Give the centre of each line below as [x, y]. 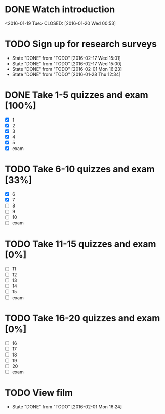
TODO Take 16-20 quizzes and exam [82, 318]
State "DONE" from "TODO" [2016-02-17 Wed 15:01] [66, 58]
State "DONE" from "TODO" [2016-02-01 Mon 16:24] [67, 407]
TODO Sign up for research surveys [81, 44]
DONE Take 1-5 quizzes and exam [77, 95]
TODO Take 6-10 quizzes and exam [80, 169]
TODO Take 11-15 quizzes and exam [80, 244]
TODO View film [39, 393]
